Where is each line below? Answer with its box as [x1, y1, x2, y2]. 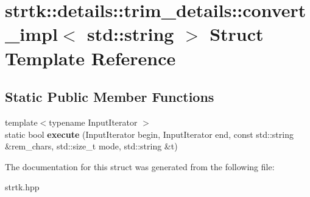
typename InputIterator [49, 115, 138, 128]
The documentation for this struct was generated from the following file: [5, 160, 275, 173]
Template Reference [5, 45, 176, 70]
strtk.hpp [5, 181, 40, 193]
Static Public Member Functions [5, 87, 214, 106]
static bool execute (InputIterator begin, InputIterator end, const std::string [5, 127, 294, 140]
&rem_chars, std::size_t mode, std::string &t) [5, 140, 178, 152]
